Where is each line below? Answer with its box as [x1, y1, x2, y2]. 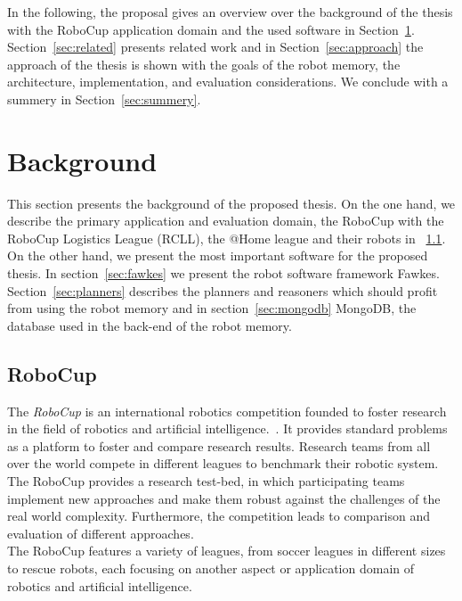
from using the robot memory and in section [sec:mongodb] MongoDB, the [7, 299, 417, 317]
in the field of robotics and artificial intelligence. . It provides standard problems [7, 419, 448, 438]
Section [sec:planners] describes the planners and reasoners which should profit [7, 281, 438, 300]
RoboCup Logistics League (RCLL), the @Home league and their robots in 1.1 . [7, 228, 446, 247]
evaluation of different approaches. [7, 523, 194, 542]
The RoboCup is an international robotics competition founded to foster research [7, 401, 447, 420]
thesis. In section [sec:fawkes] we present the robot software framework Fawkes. [7, 264, 440, 283]
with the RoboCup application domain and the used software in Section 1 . [7, 20, 415, 38]
